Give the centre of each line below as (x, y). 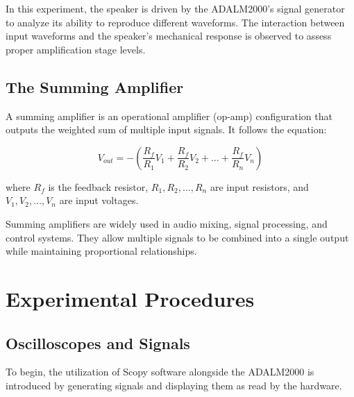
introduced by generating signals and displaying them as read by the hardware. (174, 385)
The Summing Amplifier (95, 86)
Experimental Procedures (130, 298)
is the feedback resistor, (98, 186)
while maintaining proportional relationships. (101, 251)
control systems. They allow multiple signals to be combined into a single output (177, 237)
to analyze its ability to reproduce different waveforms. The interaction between (175, 22)
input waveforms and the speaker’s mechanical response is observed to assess (169, 36)
